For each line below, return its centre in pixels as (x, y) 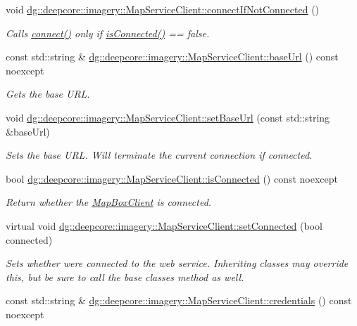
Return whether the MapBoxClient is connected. (109, 202)
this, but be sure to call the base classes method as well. (125, 276)
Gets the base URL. (48, 94)
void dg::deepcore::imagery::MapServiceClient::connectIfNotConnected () (163, 9)
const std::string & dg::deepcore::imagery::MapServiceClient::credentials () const (179, 300)
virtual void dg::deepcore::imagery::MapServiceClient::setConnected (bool (164, 225)
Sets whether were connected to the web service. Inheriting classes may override (177, 263)
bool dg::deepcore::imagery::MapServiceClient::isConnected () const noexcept (172, 178)
